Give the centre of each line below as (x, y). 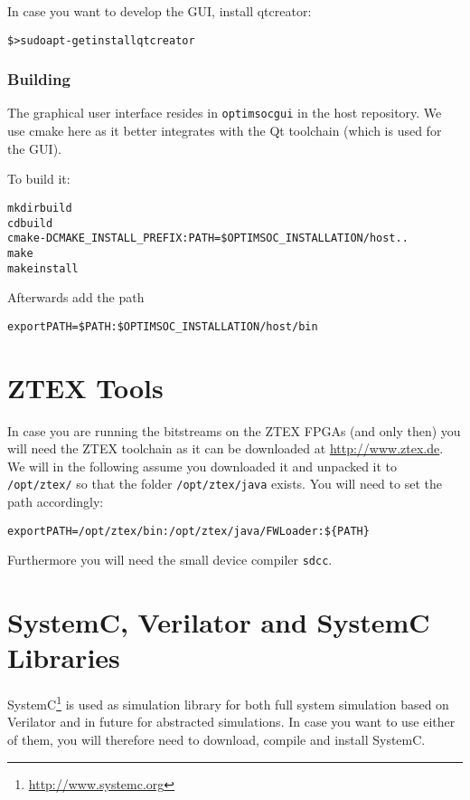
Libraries (64, 657)
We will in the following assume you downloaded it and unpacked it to (202, 466)
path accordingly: (56, 501)
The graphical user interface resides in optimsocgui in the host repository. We (225, 113)
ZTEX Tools (85, 387)
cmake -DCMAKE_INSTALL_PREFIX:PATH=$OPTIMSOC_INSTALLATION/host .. (208, 238)
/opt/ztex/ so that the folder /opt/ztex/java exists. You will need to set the (225, 484)
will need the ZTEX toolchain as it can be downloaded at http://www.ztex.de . (226, 448)
